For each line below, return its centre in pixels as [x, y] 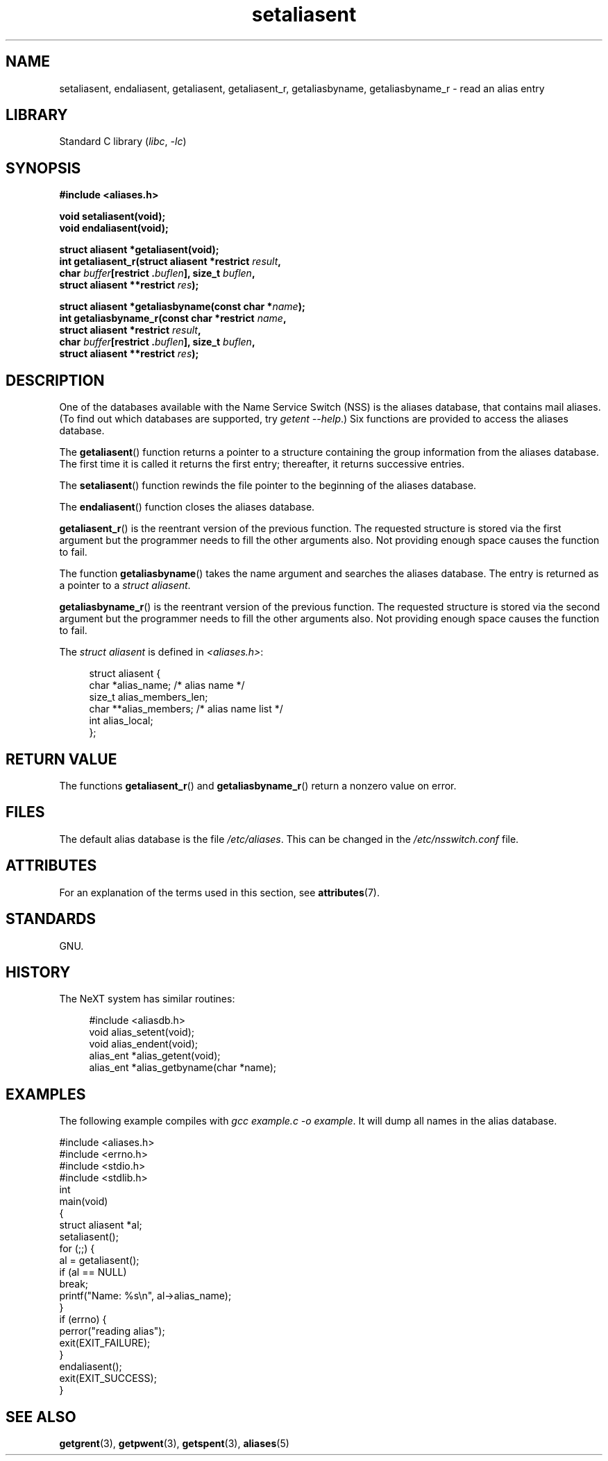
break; [74, 1284]
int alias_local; [121, 721]
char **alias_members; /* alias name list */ [186, 709]
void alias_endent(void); [143, 1044]
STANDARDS [51, 919]
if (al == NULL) [93, 1272]
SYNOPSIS [43, 168]
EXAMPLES [46, 1094]
